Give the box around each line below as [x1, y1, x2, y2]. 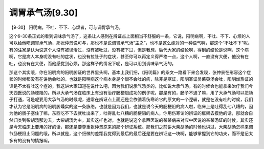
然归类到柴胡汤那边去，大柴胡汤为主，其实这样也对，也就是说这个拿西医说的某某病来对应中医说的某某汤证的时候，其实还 [9, 117, 253, 123]
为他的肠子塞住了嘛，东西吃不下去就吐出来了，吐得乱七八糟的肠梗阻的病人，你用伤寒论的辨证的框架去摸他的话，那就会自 [9, 110, 253, 116]
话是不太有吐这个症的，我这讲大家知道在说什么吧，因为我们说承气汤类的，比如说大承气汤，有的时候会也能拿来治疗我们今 [9, 83, 253, 89]
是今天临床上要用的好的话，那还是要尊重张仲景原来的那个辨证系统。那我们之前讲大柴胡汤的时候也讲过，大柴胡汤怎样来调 [9, 124, 253, 130]
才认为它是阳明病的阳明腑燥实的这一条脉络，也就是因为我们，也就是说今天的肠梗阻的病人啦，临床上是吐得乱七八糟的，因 [9, 103, 253, 109]
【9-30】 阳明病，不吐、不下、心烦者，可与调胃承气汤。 [9, 24, 123, 30]
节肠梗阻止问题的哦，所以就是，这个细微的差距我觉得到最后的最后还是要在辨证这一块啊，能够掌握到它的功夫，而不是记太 [9, 130, 253, 136]
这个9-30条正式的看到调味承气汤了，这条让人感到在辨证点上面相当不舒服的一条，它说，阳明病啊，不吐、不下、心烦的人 [9, 33, 250, 39]
